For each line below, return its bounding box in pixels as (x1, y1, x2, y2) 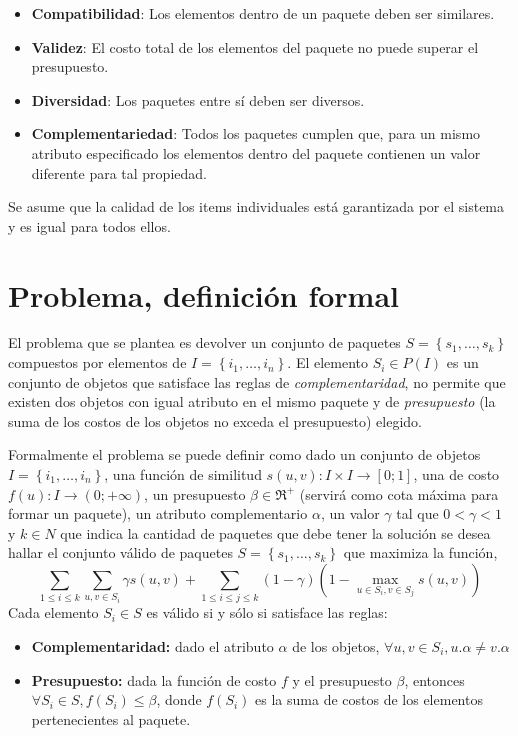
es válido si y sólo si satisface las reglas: (146, 602, 388, 623)
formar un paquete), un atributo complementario (8, 503, 308, 524)
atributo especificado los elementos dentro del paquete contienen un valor (31, 142, 481, 163)
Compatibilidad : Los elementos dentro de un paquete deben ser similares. (31, 3, 495, 23)
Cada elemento (8, 602, 99, 623)
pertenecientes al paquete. (31, 708, 191, 729)
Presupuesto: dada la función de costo (31, 669, 277, 690)
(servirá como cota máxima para (299, 483, 499, 504)
